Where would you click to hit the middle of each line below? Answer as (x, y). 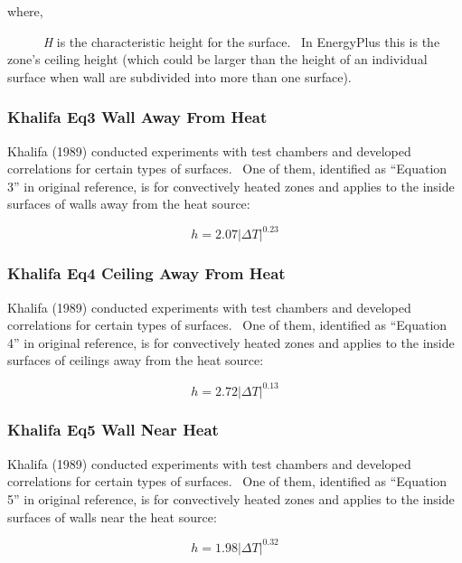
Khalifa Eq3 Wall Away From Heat (137, 117)
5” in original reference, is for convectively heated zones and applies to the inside (231, 498)
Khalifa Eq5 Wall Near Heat (113, 430)
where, (25, 11)
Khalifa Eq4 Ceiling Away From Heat (146, 273)
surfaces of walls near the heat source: (112, 516)
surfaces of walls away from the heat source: (129, 204)
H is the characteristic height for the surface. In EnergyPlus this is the (241, 41)
